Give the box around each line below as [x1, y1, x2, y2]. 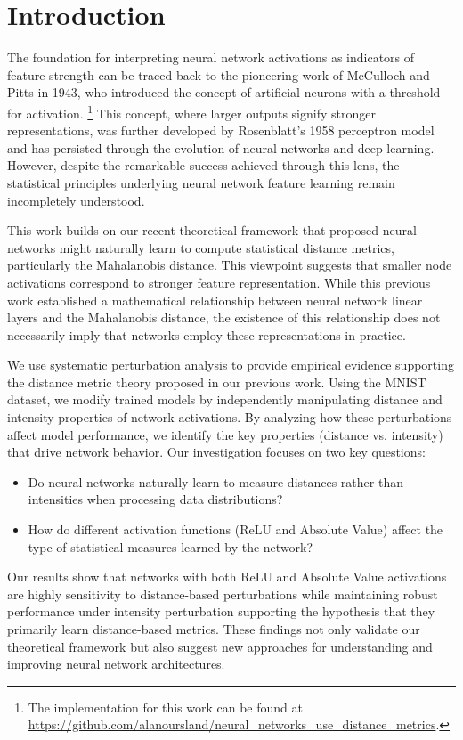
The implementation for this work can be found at [28, 697, 303, 716]
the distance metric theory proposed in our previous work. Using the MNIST [7, 372, 426, 391]
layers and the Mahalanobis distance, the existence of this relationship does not [7, 308, 441, 327]
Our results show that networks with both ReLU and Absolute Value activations [7, 567, 447, 586]
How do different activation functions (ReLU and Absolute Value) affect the [28, 520, 443, 539]
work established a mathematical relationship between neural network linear [7, 290, 423, 309]
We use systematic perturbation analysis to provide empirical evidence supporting [7, 355, 454, 374]
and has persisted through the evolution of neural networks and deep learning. [7, 138, 435, 157]
